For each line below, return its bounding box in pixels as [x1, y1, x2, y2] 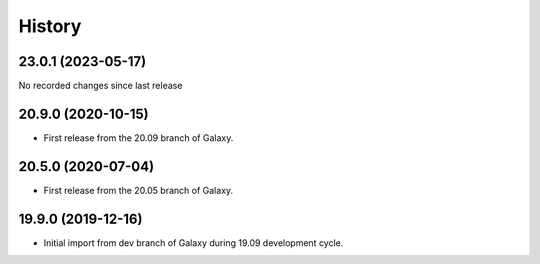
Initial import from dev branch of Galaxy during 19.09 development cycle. [43, 236, 344, 249]
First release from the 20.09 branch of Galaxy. [43, 131, 234, 144]
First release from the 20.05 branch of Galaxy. [43, 184, 234, 196]
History [18, 15, 82, 37]
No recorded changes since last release [18, 80, 183, 92]
